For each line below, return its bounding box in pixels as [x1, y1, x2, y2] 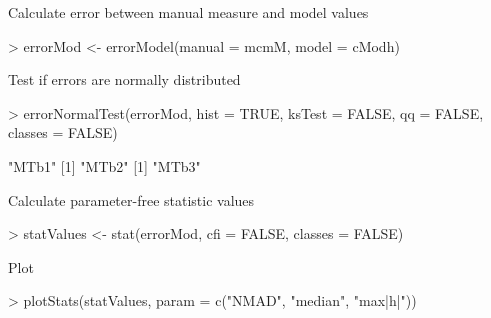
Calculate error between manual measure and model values [8, 2, 369, 22]
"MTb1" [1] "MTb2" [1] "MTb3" [8, 155, 201, 176]
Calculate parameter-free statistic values [8, 189, 255, 210]
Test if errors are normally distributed [8, 69, 241, 90]
